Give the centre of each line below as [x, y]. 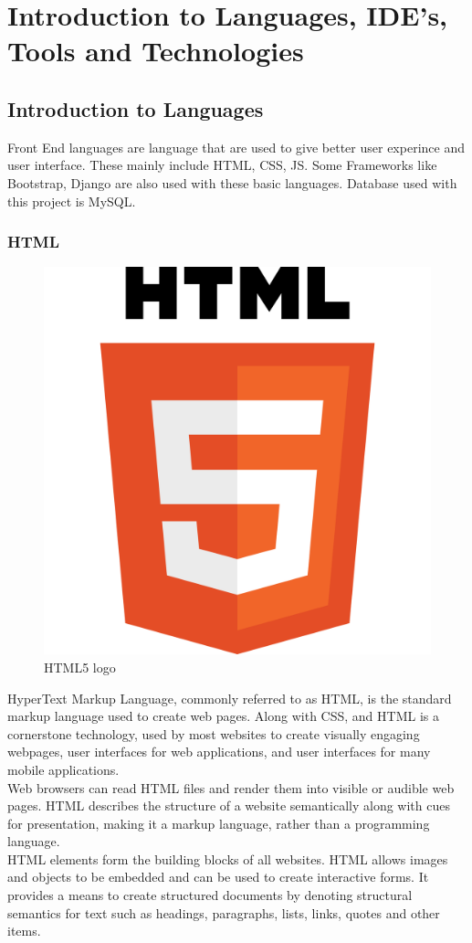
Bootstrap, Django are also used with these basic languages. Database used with [232, 182]
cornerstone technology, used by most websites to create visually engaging [214, 733]
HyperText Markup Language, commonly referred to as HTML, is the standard [230, 698]
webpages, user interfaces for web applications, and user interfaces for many [219, 752]
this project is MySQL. [72, 201]
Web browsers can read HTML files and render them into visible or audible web [231, 787]
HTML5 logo [80, 667]
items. [24, 931]
